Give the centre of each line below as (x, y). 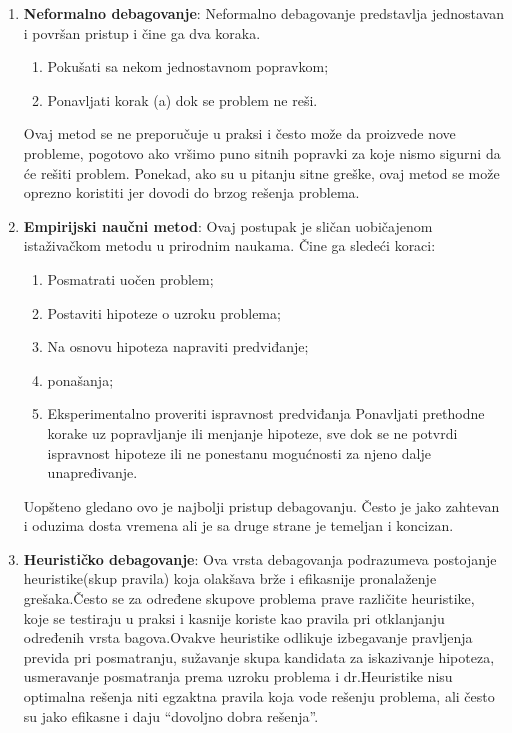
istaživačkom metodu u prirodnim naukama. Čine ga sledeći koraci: (229, 245)
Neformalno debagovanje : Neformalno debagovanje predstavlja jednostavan (263, 13)
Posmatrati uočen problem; (130, 278)
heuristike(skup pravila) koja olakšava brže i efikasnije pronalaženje (230, 578)
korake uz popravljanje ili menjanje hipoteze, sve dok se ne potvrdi (252, 432)
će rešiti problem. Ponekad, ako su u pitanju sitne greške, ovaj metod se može (261, 172)
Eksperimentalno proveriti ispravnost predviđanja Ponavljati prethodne (266, 413)
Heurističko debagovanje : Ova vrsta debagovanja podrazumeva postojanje (260, 558)
